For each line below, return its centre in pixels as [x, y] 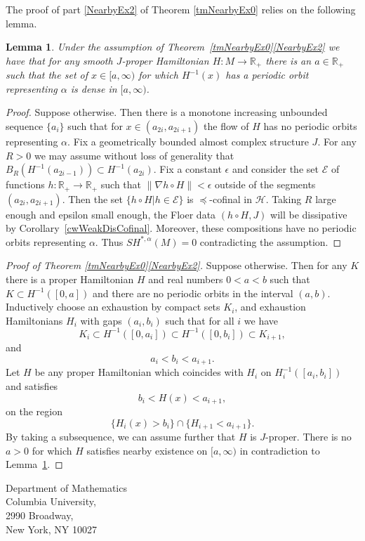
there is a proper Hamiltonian [70, 279]
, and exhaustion [270, 307]
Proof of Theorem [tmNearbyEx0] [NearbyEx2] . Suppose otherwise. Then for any [177, 265]
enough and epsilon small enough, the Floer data [111, 214]
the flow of [226, 126]
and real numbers [186, 279]
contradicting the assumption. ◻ [271, 241]
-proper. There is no [308, 437]
